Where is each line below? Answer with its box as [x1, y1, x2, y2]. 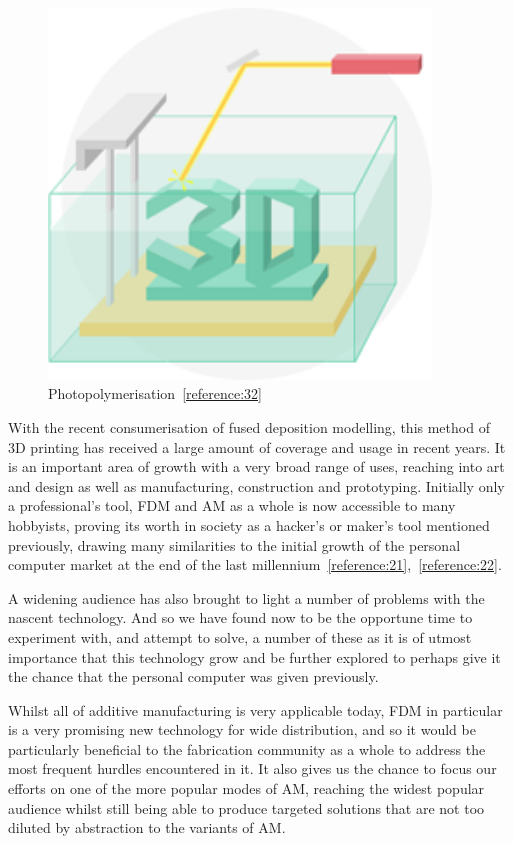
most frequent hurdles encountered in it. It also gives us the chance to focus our [8, 758, 497, 779]
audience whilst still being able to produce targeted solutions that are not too [8, 797, 485, 818]
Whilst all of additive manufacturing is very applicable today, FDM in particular [8, 699, 503, 720]
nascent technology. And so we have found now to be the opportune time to [8, 607, 473, 628]
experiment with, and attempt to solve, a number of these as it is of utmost [8, 626, 472, 647]
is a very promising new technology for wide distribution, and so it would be [8, 719, 476, 740]
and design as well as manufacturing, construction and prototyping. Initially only [8, 475, 505, 496]
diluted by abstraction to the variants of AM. [8, 817, 286, 838]
